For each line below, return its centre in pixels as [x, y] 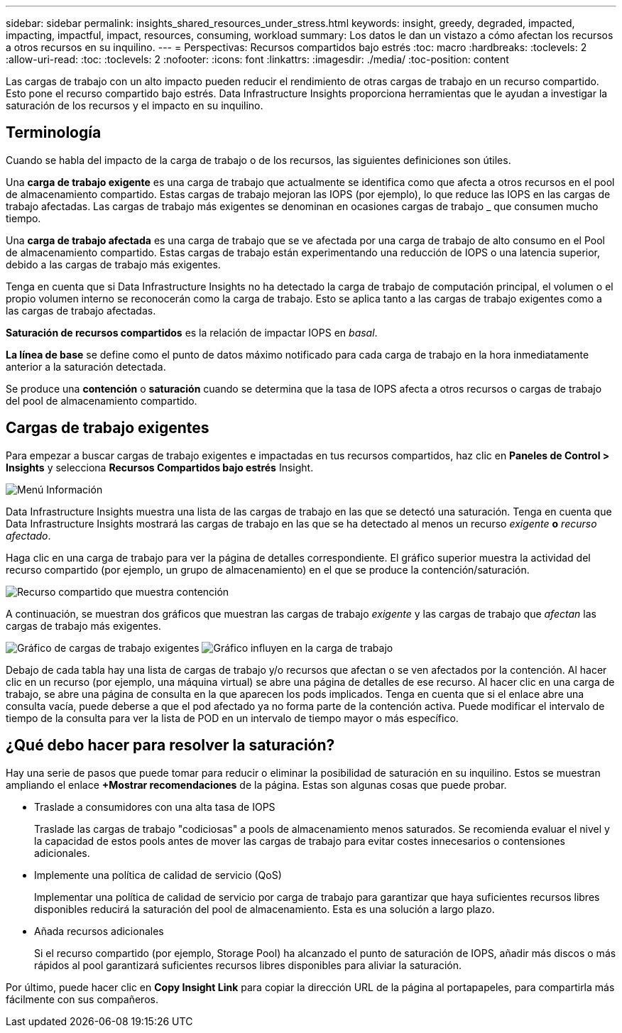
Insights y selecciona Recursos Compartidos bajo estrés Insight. [160, 467]
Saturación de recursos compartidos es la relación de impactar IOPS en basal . [192, 332]
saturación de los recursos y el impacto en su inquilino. [135, 105]
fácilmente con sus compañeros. [82, 999]
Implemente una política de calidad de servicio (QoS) [158, 875]
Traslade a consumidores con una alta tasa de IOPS [155, 807]
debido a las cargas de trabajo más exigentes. [113, 264]
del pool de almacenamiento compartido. [102, 400]
